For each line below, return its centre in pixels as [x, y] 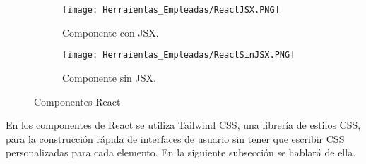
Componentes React [77, 101]
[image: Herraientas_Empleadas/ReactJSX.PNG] [171, 10]
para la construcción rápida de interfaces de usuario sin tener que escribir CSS [175, 138]
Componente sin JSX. [109, 77]
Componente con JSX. [111, 32]
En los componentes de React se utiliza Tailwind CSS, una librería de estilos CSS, [183, 125]
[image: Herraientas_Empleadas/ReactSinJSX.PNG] [179, 55]
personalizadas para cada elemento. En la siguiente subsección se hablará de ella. [181, 152]
